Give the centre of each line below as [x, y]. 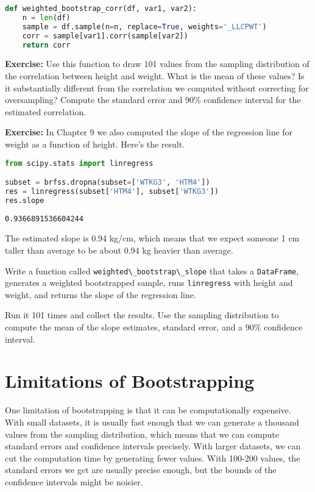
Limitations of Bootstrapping [130, 381]
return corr [46, 45]
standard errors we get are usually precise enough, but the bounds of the [141, 470]
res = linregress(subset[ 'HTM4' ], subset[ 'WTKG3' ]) [112, 191]
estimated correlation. [46, 111]
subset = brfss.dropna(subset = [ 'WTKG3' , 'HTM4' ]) [108, 183]
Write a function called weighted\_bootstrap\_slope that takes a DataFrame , [152, 270]
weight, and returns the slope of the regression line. [101, 294]
